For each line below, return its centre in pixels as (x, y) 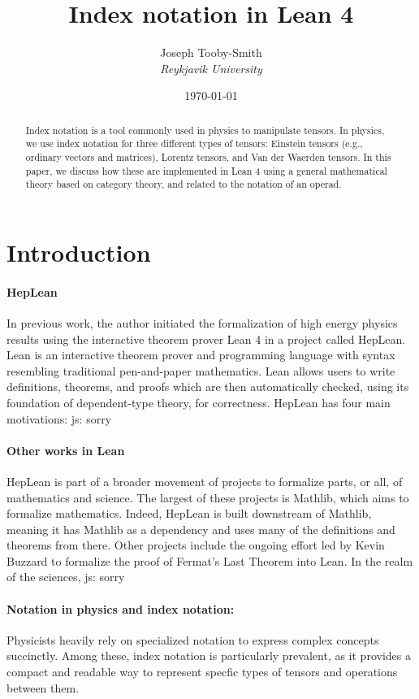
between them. (43, 687)
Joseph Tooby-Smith (211, 52)
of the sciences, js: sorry (66, 577)
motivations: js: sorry (59, 418)
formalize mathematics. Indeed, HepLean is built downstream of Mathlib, (189, 513)
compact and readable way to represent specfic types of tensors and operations (202, 672)
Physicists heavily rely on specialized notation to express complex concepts (193, 639)
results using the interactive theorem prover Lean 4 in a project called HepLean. (206, 339)
